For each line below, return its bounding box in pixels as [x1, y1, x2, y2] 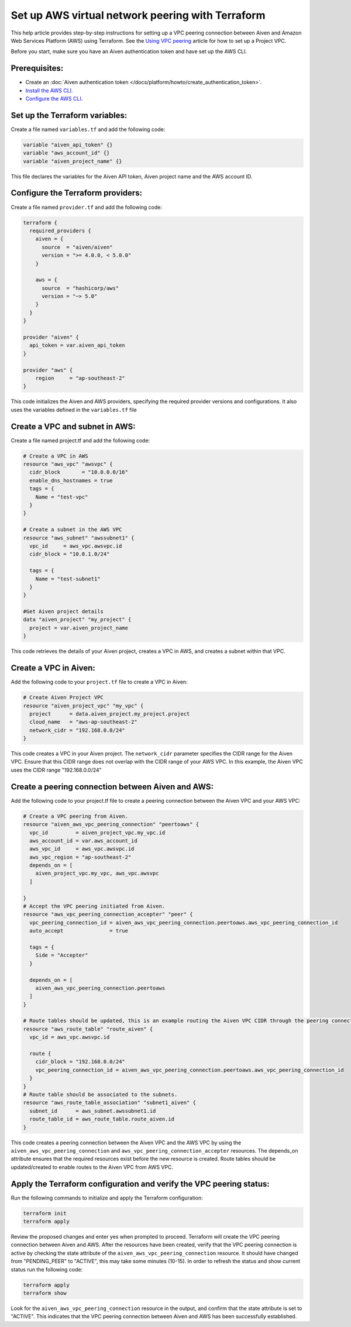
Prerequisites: [11, 63, 64, 73]
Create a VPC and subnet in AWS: [11, 421, 136, 431]
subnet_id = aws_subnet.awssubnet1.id [29, 1108, 156, 1114]
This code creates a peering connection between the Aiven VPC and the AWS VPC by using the [11, 1139, 242, 1146]
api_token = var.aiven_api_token [29, 342, 125, 349]
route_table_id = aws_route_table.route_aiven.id [29, 1116, 175, 1123]
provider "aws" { [23, 366, 73, 373]
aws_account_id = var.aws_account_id [29, 837, 137, 844]
